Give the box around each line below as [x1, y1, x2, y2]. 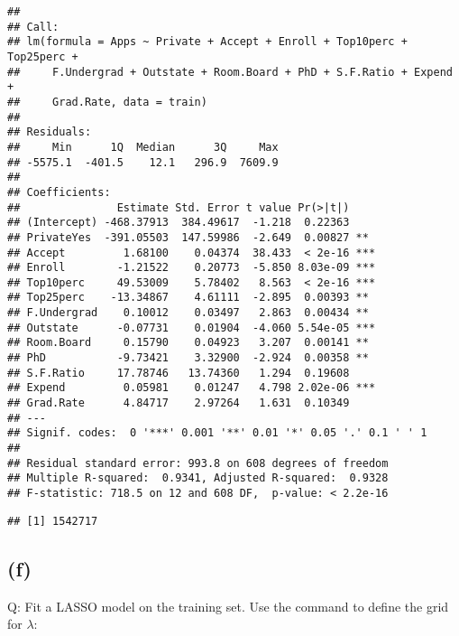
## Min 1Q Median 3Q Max [7, 140, 279, 154]
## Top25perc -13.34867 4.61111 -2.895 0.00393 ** [7, 291, 369, 304]
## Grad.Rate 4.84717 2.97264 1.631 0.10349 [7, 397, 350, 410]
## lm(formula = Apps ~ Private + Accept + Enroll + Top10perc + [7, 35, 408, 49]
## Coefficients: [7, 185, 111, 199]
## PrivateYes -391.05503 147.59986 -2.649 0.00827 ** [7, 230, 369, 244]
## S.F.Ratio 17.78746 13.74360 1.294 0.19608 [7, 366, 350, 379]
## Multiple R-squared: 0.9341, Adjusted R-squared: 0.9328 [7, 472, 389, 485]
